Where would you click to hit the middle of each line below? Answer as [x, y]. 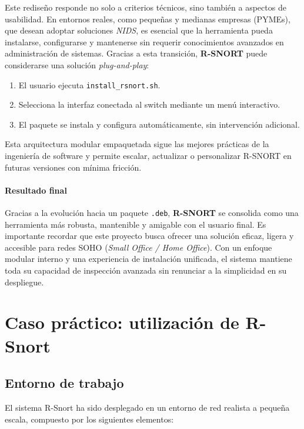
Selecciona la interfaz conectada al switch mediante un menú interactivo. [149, 104]
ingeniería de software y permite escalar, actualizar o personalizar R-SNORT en [148, 155]
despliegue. [24, 282]
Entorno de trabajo [64, 383]
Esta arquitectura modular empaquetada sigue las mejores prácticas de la [137, 144]
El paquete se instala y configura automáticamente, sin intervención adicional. [159, 124]
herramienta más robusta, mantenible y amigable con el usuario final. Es [136, 224]
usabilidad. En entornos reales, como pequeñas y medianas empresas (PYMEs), [148, 19]
